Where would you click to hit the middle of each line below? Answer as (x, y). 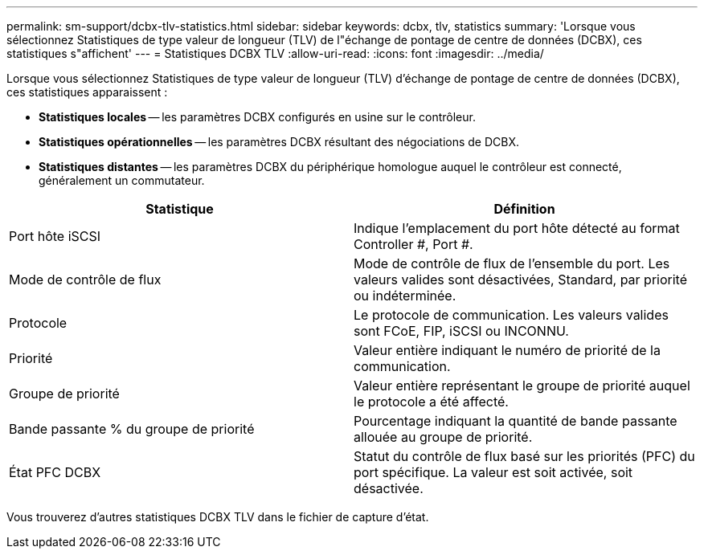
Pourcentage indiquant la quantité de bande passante (516, 421)
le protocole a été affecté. (431, 402)
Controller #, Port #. (413, 244)
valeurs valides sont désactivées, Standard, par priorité (520, 280)
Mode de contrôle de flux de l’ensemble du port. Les (512, 263)
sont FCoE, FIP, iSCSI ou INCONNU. (461, 331)
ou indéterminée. (405, 296)
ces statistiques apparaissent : (87, 92)
